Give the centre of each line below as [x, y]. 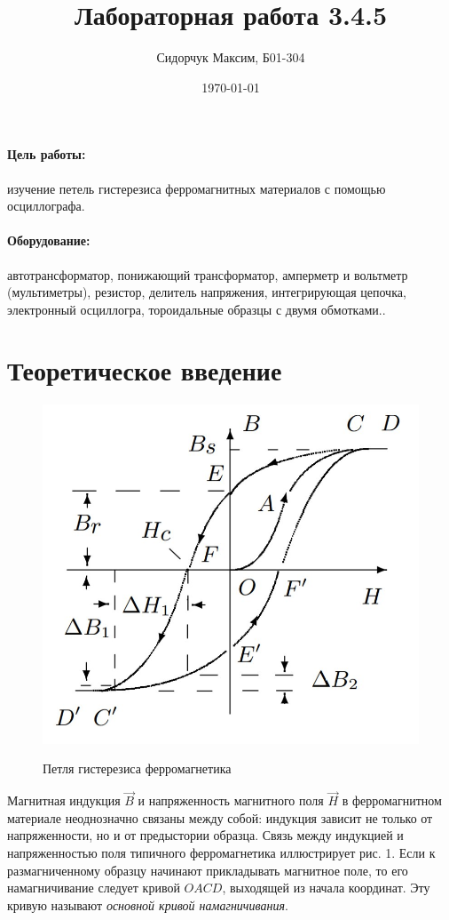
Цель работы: [47, 154]
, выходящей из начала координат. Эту [326, 888]
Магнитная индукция [64, 800]
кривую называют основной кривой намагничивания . [148, 904]
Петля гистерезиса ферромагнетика [137, 768]
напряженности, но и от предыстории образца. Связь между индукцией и [205, 835]
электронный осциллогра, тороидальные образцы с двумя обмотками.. [197, 309]
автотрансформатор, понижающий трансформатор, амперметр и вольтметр [208, 274]
